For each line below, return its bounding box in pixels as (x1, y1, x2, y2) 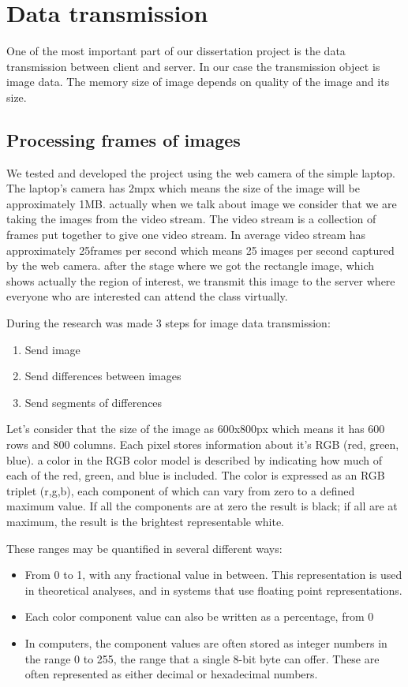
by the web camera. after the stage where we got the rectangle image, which (6, 257, 375, 274)
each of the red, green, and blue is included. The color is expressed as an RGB (6, 467, 385, 484)
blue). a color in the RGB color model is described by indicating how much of (6, 451, 382, 468)
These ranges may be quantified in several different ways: (6, 540, 283, 556)
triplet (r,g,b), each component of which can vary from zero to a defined (6, 482, 355, 498)
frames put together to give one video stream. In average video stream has (6, 226, 366, 243)
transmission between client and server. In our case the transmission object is (6, 58, 380, 74)
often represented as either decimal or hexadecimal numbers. (24, 666, 318, 682)
